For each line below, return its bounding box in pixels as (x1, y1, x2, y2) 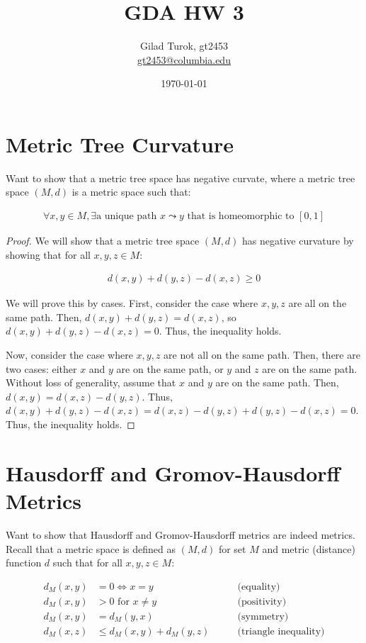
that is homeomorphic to (187, 211, 294, 222)
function (6, 555, 42, 570)
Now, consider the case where (6, 347, 133, 362)
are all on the (288, 296, 347, 311)
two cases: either (6, 361, 77, 376)
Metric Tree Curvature (6, 129, 234, 158)
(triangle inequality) (237, 626, 325, 637)
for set (218, 541, 246, 556)
